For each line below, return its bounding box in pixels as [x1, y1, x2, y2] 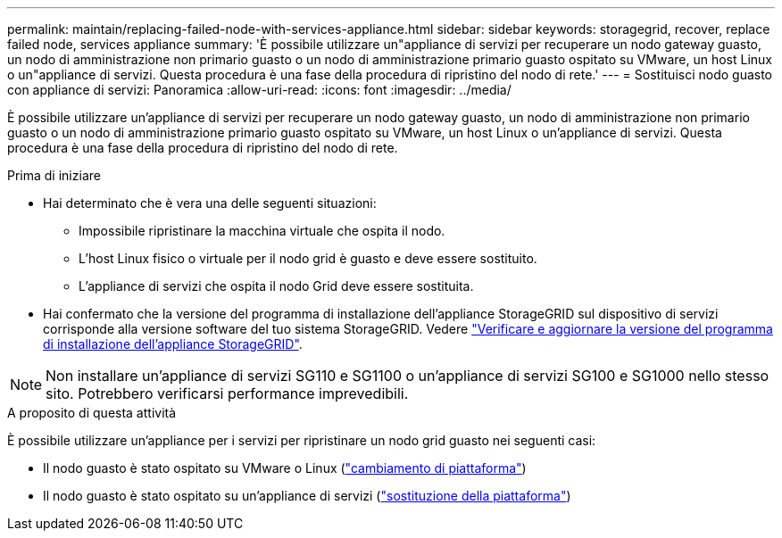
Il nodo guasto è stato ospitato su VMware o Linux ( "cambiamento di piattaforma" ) [43, 460, 527, 476]
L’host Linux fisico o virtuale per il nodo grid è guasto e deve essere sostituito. [79, 251, 537, 266]
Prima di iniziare [7, 168, 101, 183]
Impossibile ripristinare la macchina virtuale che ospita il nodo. [79, 223, 445, 238]
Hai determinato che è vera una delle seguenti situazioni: [43, 195, 377, 211]
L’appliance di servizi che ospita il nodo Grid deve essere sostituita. [79, 278, 474, 294]
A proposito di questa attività [7, 405, 177, 420]
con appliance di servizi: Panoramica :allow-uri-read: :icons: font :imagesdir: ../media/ [7, 82, 512, 97]
